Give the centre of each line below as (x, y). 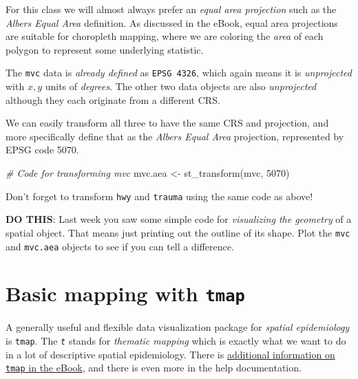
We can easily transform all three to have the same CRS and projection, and (167, 123)
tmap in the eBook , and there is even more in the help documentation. (154, 368)
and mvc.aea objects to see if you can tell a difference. (120, 246)
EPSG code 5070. (42, 150)
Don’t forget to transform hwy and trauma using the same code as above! (159, 196)
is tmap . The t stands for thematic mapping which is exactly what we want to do (176, 340)
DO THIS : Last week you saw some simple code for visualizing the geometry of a (179, 219)
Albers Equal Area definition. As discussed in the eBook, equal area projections (172, 22)
